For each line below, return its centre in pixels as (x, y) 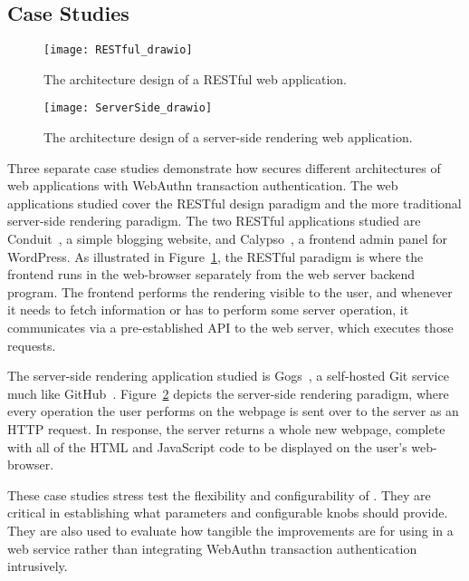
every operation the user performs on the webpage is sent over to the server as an (233, 411)
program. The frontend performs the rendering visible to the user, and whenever (230, 291)
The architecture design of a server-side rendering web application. (228, 137)
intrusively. (38, 566)
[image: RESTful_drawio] (118, 50)
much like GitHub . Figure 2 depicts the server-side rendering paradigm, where (228, 393)
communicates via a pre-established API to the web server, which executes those (230, 328)
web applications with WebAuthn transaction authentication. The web (203, 185)
